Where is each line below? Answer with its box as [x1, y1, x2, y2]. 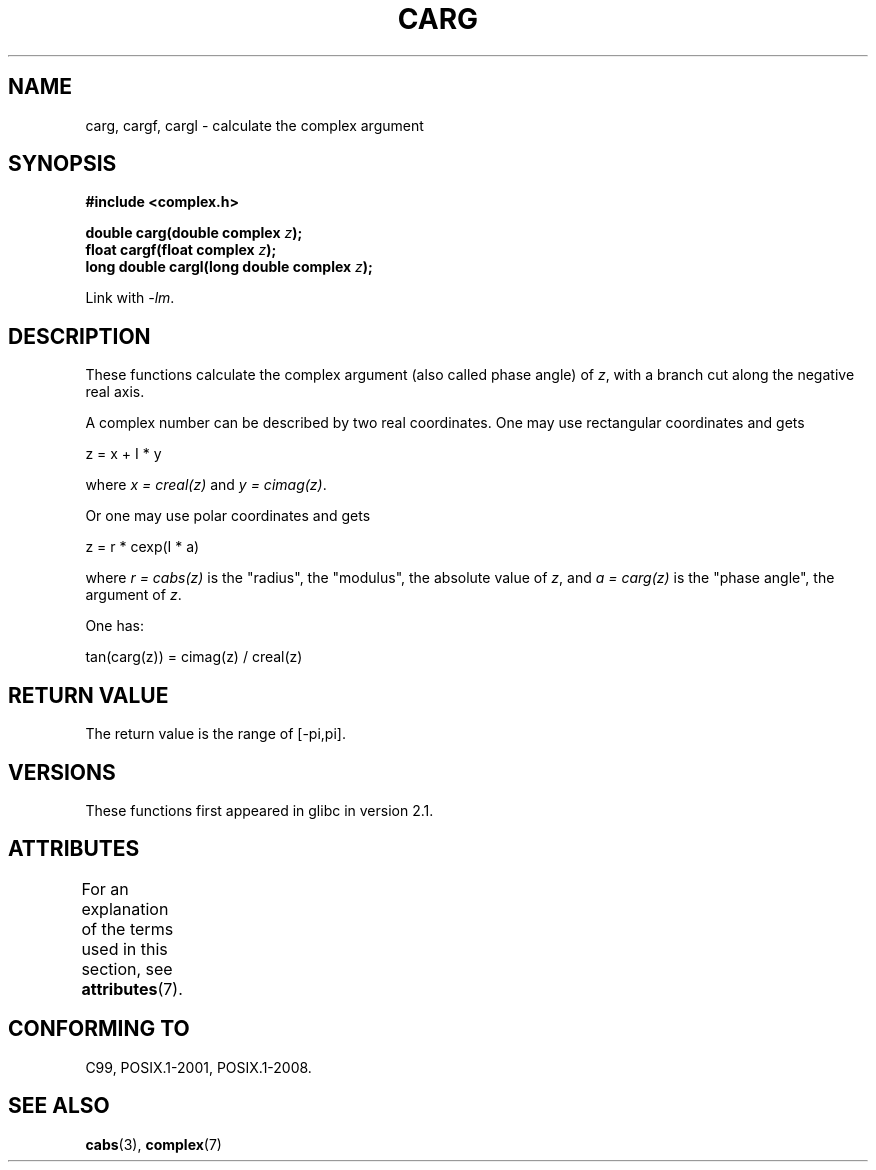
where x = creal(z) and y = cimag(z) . [85, 476, 327, 494]
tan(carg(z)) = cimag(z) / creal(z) [85, 648, 303, 666]
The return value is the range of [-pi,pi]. [85, 725, 346, 743]
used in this [81, 938, 168, 959]
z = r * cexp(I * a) [85, 538, 200, 556]
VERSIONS [8, 759, 116, 785]
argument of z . [85, 586, 182, 604]
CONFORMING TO [8, 1016, 190, 1042]
